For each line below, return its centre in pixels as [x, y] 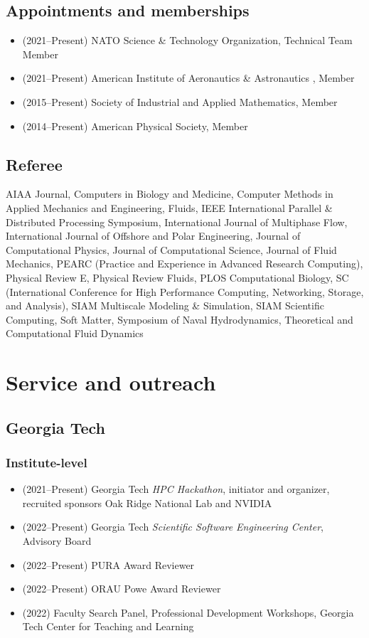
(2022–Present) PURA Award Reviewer [108, 564]
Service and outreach [111, 382]
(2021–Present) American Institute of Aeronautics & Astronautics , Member [188, 78]
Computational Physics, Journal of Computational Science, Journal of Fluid [171, 249]
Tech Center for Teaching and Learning [108, 626]
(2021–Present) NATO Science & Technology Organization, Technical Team [187, 40]
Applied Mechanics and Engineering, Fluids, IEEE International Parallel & [169, 207]
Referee [34, 164]
